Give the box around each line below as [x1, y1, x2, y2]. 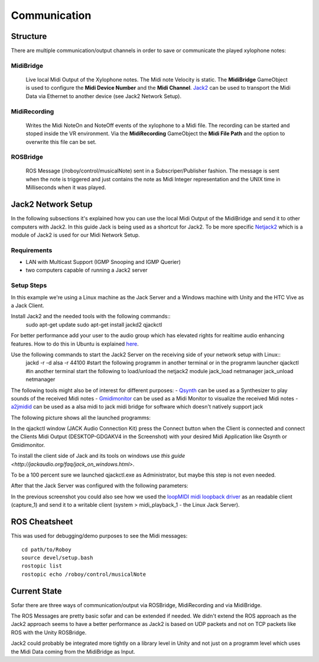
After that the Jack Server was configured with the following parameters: [11, 482, 188, 490]
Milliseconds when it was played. [25, 184, 106, 191]
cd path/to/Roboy [21, 546, 71, 553]
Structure [11, 31, 47, 41]
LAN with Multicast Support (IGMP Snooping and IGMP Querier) [25, 259, 181, 266]
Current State [11, 586, 62, 596]
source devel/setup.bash [21, 554, 93, 561]
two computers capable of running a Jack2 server [25, 266, 148, 274]
